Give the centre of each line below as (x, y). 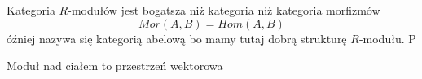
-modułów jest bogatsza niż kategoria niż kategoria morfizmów (224, 10)
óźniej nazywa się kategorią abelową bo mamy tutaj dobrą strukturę (177, 38)
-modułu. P (387, 38)
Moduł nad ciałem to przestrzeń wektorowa (115, 66)
